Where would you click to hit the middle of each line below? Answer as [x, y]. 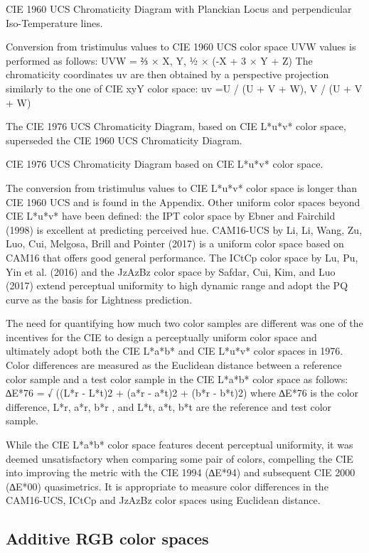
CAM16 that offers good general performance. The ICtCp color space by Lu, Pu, [182, 257]
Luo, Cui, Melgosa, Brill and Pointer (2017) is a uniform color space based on [175, 243]
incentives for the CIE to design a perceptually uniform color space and [161, 337]
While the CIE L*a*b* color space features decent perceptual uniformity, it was [180, 445]
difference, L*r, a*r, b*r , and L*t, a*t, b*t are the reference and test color [169, 406]
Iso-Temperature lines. [54, 22]
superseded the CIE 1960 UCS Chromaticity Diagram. [124, 140]
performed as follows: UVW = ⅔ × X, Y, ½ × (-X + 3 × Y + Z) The [159, 60]
